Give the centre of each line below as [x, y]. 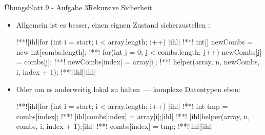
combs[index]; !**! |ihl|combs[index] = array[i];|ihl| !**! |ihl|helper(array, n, [133, 116]
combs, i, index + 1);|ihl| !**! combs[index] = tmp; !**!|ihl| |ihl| [115, 126]
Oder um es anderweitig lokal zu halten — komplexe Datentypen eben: [128, 89]
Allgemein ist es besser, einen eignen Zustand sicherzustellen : [113, 24]
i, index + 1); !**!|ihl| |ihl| [56, 71]
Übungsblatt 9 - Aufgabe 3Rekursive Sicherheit [78, 7]
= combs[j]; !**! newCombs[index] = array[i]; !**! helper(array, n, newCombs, [138, 62]
